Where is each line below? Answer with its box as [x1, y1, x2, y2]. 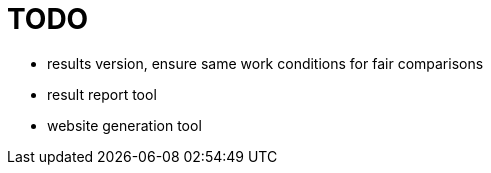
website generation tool [47, 116, 202, 134]
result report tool [47, 85, 157, 103]
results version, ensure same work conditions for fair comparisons [47, 54, 484, 72]
